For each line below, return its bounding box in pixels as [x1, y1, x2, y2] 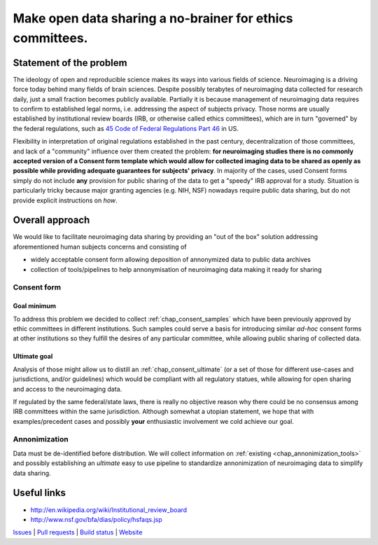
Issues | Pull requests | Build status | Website [13, 528, 143, 537]
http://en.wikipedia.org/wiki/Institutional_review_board [30, 505, 188, 514]
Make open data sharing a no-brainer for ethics [13, 11, 293, 26]
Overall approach [13, 214, 90, 226]
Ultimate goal [13, 352, 53, 361]
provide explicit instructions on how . [13, 196, 118, 205]
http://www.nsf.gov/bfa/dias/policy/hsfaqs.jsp [30, 515, 162, 523]
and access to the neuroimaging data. [13, 385, 122, 393]
